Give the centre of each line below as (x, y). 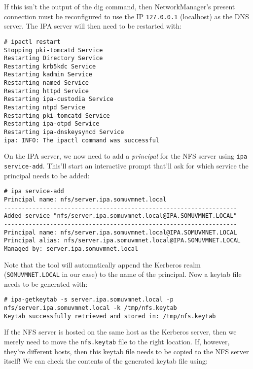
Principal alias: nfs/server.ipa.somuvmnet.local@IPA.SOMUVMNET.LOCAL (122, 241)
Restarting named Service (46, 83)
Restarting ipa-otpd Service (52, 124)
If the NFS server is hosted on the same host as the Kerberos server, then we (120, 332)
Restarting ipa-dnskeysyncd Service (64, 132)
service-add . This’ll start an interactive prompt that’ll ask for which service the (126, 166)
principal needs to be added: (47, 175)
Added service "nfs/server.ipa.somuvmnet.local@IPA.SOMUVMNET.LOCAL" (121, 216)
